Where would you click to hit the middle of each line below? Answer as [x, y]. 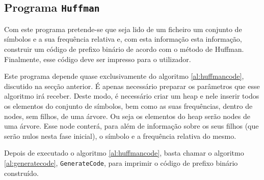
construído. [21, 173]
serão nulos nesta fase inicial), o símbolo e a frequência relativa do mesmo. [120, 136]
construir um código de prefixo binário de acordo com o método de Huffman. [124, 49]
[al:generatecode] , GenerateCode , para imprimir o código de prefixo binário [121, 162]
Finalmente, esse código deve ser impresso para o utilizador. [98, 59]
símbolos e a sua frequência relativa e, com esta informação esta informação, [123, 39]
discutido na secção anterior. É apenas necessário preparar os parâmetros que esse [132, 86]
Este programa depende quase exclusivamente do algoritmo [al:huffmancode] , [124, 76]
